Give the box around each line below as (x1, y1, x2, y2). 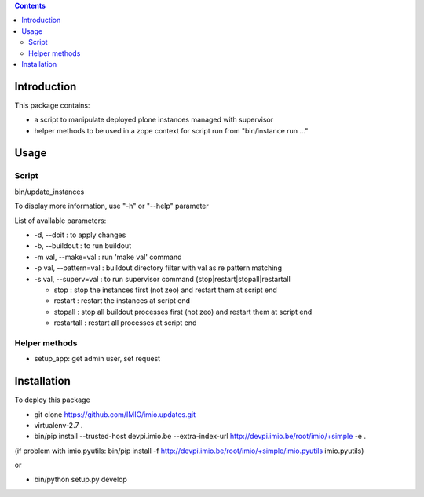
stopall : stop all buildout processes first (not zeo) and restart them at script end (53, 307, 313, 316)
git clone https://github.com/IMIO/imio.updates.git (34, 409, 196, 419)
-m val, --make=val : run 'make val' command (34, 252, 182, 261)
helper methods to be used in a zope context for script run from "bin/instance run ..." (34, 126, 309, 135)
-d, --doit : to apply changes (34, 230, 126, 239)
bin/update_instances (14, 187, 85, 196)
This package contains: (14, 100, 90, 110)
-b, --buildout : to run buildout (34, 241, 132, 250)
